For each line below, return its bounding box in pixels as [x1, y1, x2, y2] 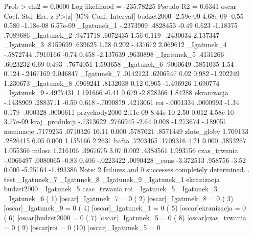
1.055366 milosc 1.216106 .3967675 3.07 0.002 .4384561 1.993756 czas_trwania [4, 145, 238, 155]
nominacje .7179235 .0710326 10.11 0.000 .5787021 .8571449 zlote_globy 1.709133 [4, 126, 249, 136]
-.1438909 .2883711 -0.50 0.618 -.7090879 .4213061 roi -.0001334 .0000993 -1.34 [4, 97, 239, 107]
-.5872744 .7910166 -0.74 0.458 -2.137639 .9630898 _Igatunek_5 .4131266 [4, 49, 224, 59]
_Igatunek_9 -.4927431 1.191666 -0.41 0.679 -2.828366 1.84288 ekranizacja [4, 87, 229, 98]
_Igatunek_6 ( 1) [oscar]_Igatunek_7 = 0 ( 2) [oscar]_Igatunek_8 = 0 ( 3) [4, 193, 233, 203]
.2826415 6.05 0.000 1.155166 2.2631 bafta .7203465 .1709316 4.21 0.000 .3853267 [4, 135, 247, 146]
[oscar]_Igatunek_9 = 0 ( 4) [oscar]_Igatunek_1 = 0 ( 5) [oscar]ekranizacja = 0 [4, 203, 246, 213]
